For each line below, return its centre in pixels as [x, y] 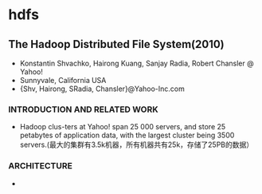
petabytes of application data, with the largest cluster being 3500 [127, 135]
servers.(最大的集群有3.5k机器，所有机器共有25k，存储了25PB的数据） [137, 145]
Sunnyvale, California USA [63, 80]
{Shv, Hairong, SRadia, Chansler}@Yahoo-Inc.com [102, 89]
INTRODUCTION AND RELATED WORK [83, 109]
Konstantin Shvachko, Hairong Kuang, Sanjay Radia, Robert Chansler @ [137, 63]
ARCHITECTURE [41, 166]
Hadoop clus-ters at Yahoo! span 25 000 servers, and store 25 [123, 127]
